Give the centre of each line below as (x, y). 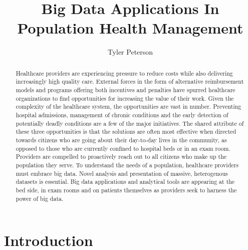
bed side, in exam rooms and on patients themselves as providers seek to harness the (126, 190)
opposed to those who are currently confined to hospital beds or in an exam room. (123, 148)
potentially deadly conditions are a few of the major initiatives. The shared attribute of (130, 123)
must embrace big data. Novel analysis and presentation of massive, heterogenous (122, 173)
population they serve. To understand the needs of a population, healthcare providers (127, 165)
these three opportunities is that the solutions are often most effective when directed (126, 132)
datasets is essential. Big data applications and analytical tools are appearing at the (125, 182)
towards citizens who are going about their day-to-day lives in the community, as (121, 140)
